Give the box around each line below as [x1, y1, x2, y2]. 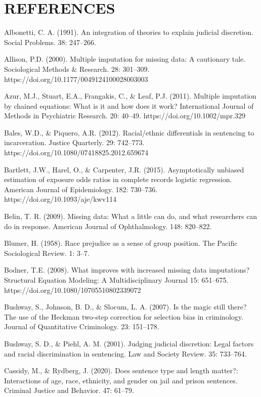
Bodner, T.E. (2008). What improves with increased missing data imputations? [4, 264, 250, 275]
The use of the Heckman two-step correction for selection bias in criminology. [4, 311, 243, 322]
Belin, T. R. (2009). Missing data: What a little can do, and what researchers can [4, 211, 257, 222]
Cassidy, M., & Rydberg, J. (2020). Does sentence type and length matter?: [4, 365, 238, 376]
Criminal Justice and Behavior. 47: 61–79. [4, 385, 134, 395]
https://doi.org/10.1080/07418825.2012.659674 [4, 147, 149, 158]
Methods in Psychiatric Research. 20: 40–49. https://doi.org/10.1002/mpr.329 [4, 110, 245, 121]
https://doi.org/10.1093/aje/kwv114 [4, 194, 117, 204]
